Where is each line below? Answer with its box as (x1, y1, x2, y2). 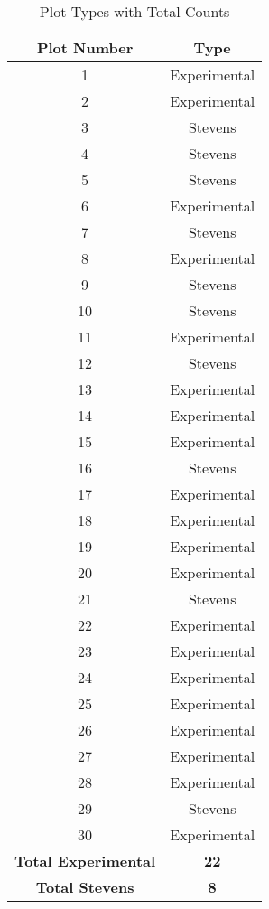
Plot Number (36, 37, 134, 58)
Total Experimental (14, 850, 156, 871)
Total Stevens (35, 876, 134, 897)
